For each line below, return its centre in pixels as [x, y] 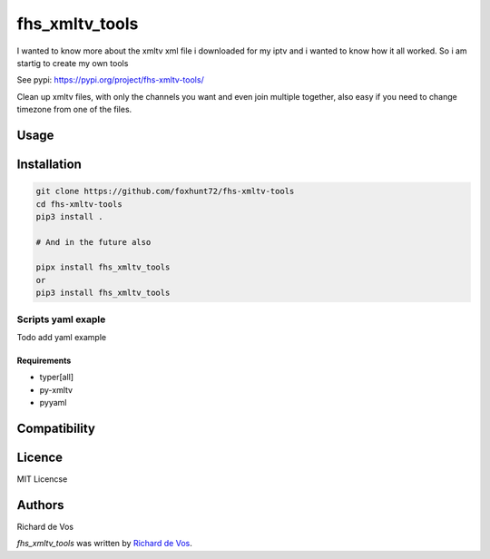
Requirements [44, 360]
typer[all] [57, 378]
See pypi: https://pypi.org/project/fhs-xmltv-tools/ [110, 80]
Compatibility [56, 428]
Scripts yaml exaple [61, 319]
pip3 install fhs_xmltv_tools [103, 293]
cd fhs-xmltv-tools [79, 204]
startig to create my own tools [73, 63]
